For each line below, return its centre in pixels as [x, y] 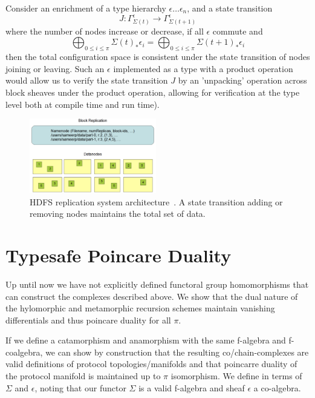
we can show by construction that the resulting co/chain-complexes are [177, 352]
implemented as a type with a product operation [203, 68]
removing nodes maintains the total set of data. [118, 214]
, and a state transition [230, 8]
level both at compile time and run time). [83, 104]
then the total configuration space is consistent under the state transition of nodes [158, 57]
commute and [238, 31]
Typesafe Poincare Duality [119, 255]
